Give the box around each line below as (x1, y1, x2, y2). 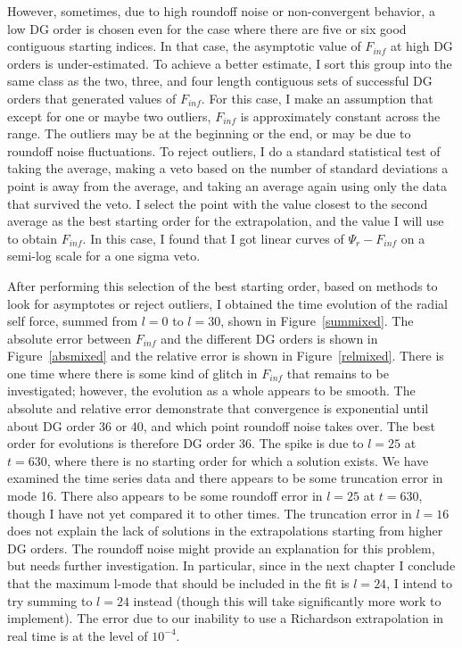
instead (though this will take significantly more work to (133, 591, 441, 610)
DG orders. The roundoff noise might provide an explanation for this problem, (7, 538, 435, 557)
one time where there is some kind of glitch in (7, 363, 258, 382)
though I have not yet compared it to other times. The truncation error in (7, 503, 412, 522)
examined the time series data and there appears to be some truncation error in (7, 469, 443, 487)
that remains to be (286, 363, 389, 382)
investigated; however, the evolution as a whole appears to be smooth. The (7, 381, 416, 400)
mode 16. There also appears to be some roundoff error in (7, 486, 323, 505)
